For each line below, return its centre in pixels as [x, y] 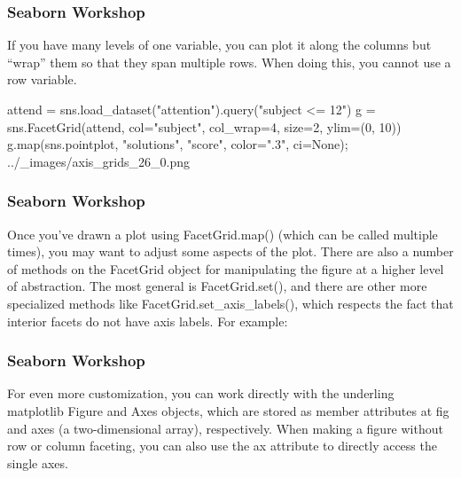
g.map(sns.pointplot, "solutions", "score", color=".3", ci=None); [178, 144]
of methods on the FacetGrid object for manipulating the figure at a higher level [226, 268]
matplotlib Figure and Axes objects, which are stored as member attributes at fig [228, 410]
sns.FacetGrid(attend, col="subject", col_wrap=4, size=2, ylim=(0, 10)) [204, 126]
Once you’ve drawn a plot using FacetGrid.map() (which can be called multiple [223, 234]
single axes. [38, 462]
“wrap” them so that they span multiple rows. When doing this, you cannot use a [229, 62]
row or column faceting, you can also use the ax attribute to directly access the [222, 446]
